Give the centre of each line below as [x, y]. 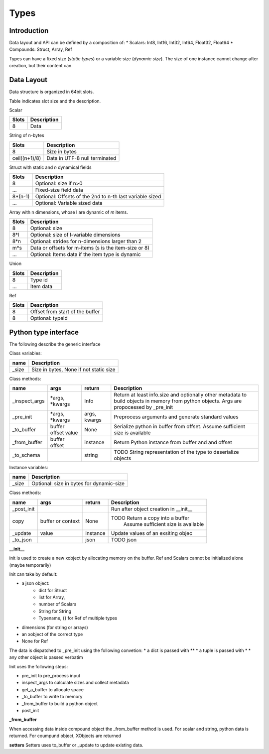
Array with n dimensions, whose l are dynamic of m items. [68, 212]
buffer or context [60, 521]
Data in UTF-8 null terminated [81, 158]
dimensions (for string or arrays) [55, 627]
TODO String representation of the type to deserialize [176, 452]
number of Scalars [58, 604]
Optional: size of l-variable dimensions [75, 235]
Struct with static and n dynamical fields [50, 167]
